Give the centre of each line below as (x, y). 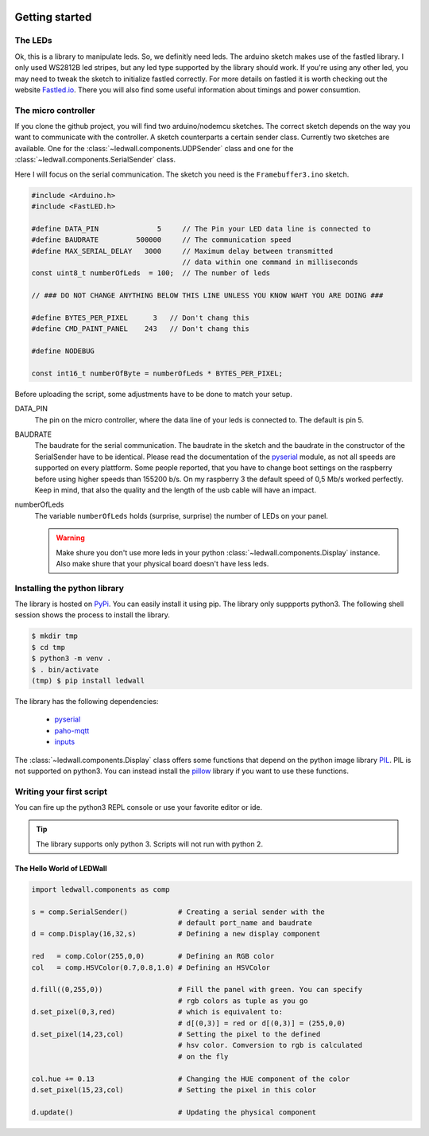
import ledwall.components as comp (100, 889)
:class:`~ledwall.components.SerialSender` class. (95, 160)
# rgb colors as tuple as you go (243, 1001)
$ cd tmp (48, 647)
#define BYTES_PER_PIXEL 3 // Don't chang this (140, 317)
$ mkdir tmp (55, 636)
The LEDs (33, 41)
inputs (65, 742)
